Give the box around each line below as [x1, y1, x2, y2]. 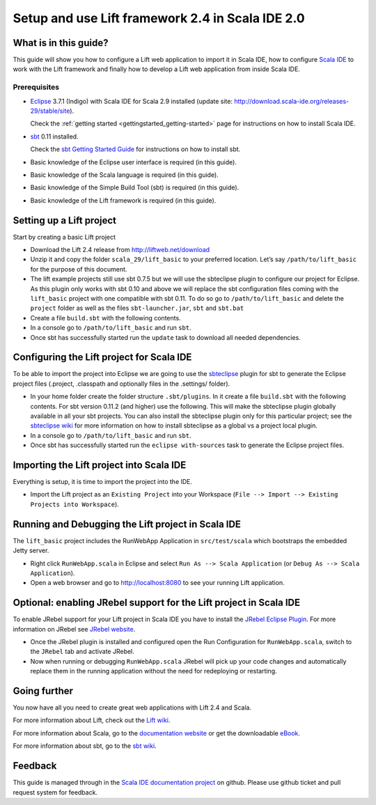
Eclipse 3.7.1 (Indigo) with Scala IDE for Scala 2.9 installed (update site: [30, 97, 233, 105]
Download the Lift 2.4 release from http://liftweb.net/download [30, 246, 210, 254]
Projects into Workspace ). [30, 500, 120, 508]
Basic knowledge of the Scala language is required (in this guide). [30, 171, 219, 179]
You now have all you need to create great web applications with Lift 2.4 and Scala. [13, 703, 252, 712]
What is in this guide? [13, 37, 109, 49]
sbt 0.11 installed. [30, 132, 79, 141]
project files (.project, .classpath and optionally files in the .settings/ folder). [13, 380, 230, 388]
